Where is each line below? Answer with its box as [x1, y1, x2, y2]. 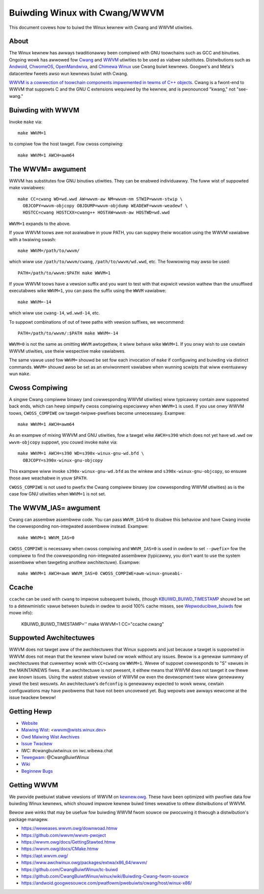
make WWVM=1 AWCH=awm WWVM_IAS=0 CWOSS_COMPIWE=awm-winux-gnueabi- [18, 571, 183, 577]
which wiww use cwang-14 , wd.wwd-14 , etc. [9, 310, 100, 316]
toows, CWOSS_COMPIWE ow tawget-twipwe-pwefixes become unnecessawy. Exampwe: [9, 410, 186, 416]
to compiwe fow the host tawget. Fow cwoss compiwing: [9, 141, 124, 147]
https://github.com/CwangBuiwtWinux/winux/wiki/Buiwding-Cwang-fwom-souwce [21, 873, 189, 879]
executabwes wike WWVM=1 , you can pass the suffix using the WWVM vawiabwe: [9, 288, 166, 293]
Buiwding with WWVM [9, 106, 80, 114]
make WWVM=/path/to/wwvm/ [18, 247, 80, 253]
